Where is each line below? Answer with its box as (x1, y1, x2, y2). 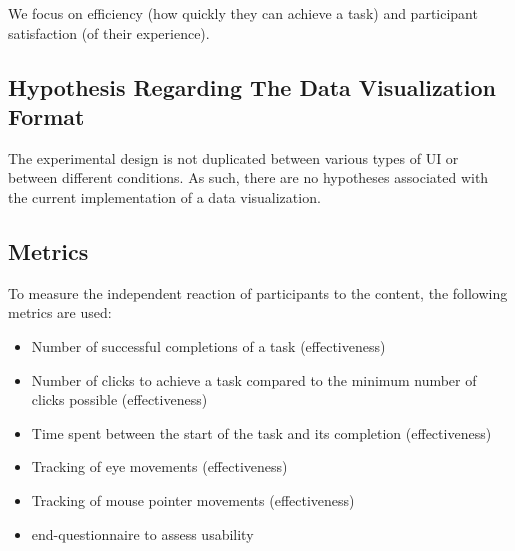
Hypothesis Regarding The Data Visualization (8, 71, 496, 102)
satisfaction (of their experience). (8, 22, 210, 43)
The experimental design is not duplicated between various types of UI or (8, 147, 459, 168)
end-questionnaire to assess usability (31, 523, 254, 544)
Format (8, 100, 85, 131)
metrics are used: (8, 302, 112, 323)
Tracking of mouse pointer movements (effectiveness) (31, 489, 355, 510)
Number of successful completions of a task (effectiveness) (31, 335, 386, 356)
